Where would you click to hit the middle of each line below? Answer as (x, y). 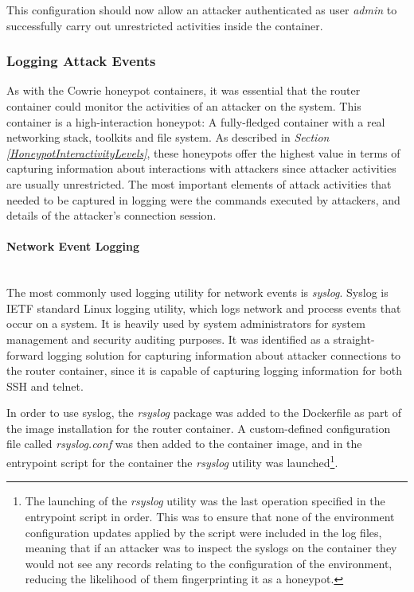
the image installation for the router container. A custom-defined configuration (199, 428)
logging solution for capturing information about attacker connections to (224, 354)
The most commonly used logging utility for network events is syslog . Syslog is (197, 292)
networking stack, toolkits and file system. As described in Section (168, 137)
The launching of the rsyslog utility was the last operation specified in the (205, 501)
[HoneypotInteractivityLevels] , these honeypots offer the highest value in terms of (203, 152)
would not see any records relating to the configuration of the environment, (209, 563)
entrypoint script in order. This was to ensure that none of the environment (210, 516)
